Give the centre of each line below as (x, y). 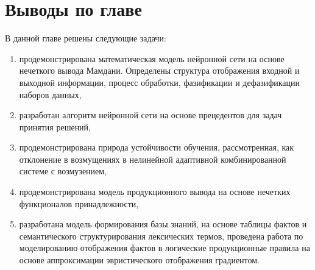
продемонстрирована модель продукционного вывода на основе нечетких (155, 192)
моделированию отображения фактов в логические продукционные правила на (165, 248)
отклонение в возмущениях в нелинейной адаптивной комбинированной (153, 159)
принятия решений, (55, 126)
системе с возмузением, (63, 171)
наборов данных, (50, 94)
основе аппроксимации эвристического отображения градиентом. (140, 260)
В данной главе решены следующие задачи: (86, 38)
